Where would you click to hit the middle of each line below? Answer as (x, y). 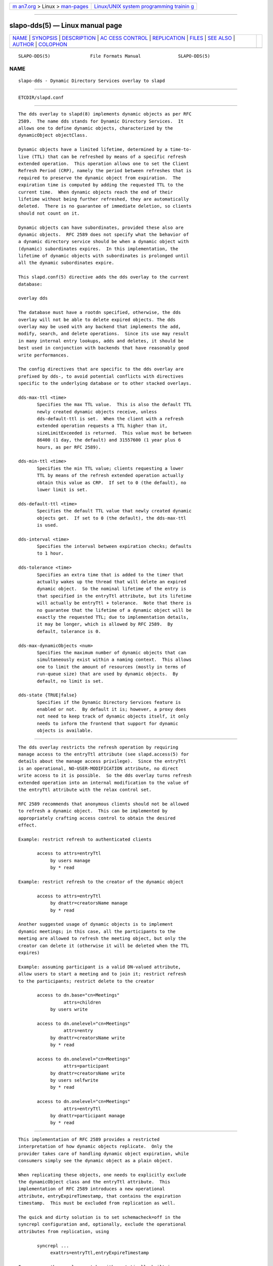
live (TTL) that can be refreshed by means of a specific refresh (102, 156)
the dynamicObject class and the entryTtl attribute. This (94, 1182)
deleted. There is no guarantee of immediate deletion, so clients (105, 206)
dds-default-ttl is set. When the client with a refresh (110, 419)
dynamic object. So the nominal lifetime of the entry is (112, 589)
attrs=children (82, 1002)
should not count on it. (49, 213)
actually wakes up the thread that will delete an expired (112, 582)
